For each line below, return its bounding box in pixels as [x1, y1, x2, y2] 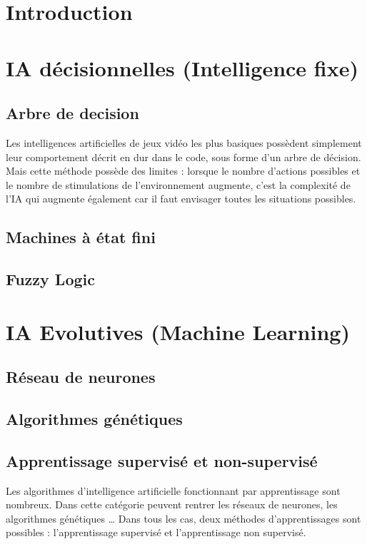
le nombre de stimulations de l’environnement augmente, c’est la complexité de [6, 177, 351, 192]
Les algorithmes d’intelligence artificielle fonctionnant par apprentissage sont [6, 483, 341, 498]
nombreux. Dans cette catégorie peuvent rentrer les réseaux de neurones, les [6, 497, 338, 512]
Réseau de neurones [6, 366, 156, 388]
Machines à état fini [6, 226, 156, 248]
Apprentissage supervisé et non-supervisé [6, 449, 318, 471]
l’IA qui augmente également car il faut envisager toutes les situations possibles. [6, 191, 356, 206]
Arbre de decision [6, 102, 139, 124]
